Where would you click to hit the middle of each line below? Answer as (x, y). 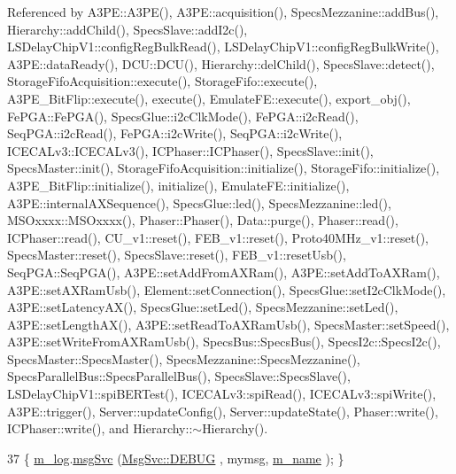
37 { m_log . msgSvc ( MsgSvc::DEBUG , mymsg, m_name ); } (176, 458)
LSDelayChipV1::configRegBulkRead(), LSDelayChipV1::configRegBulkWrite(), (223, 47)
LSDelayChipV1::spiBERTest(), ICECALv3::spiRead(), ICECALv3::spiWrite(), (222, 394)
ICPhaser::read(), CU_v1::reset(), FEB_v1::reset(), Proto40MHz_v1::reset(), (218, 237)
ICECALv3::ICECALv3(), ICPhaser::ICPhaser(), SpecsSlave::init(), (190, 150)
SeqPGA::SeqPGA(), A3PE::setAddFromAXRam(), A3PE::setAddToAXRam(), (224, 272)
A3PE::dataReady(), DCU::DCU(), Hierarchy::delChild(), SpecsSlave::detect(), (221, 63)
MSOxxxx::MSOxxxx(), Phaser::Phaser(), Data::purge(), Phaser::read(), (203, 220)
